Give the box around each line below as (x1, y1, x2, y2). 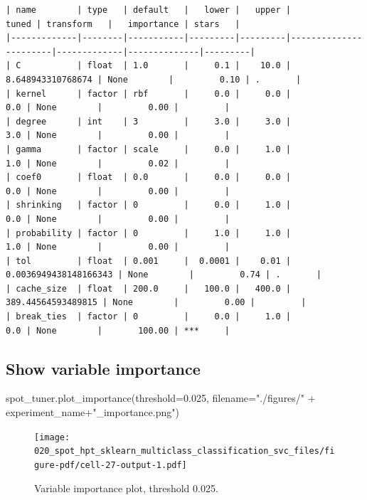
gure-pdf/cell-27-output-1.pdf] (34, 459, 187, 470)
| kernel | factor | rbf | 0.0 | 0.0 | (6, 88, 291, 99)
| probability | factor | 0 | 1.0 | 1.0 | (6, 228, 291, 238)
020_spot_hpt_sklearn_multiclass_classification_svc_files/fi (34, 446, 335, 457)
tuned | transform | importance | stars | (6, 18, 240, 29)
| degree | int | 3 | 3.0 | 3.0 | (6, 116, 291, 127)
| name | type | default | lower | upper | (6, 5, 291, 15)
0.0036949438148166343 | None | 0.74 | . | (6, 270, 321, 280)
